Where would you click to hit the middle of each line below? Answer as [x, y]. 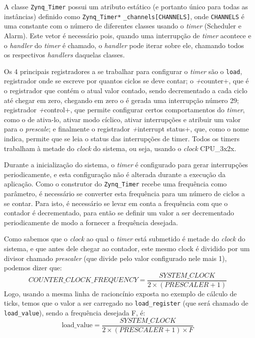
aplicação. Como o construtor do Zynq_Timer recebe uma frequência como [115, 184]
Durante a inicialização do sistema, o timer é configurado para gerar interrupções [126, 165]
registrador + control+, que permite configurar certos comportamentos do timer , [125, 110]
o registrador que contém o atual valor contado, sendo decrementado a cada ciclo [126, 90]
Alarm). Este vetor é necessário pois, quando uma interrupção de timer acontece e [128, 35]
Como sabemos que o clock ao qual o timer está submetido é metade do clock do [125, 239]
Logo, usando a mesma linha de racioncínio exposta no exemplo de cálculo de [120, 293]
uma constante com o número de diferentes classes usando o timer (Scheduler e [123, 26]
